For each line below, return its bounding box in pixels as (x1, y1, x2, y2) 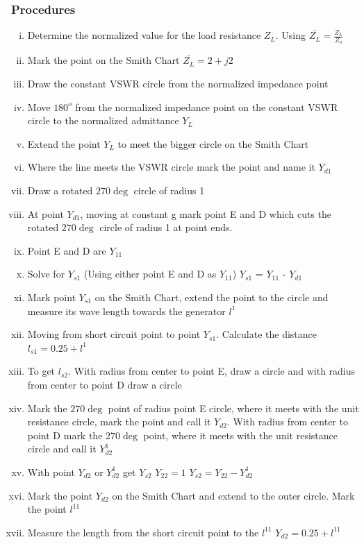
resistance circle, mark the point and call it (27, 414, 211, 429)
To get (27, 364, 56, 378)
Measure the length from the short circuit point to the (27, 525, 259, 539)
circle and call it (27, 441, 97, 456)
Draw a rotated (27, 183, 93, 198)
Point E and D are (27, 243, 106, 257)
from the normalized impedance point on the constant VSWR (75, 99, 338, 114)
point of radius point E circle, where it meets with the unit (108, 400, 359, 415)
